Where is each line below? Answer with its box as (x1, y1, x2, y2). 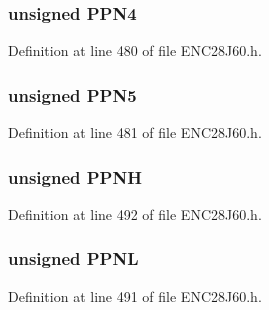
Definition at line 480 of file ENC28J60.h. (8, 40, 262, 61)
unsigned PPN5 (8, 82, 137, 107)
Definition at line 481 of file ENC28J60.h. (8, 122, 262, 143)
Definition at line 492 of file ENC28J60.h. (8, 203, 262, 224)
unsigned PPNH (8, 164, 142, 189)
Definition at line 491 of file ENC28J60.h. (8, 285, 262, 306)
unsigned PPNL (8, 246, 139, 271)
